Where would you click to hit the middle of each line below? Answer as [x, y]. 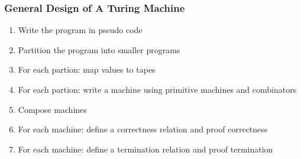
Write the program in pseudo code [80, 30]
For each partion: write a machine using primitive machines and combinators [157, 89]
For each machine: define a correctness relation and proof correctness [143, 129]
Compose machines [52, 109]
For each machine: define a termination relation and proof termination [145, 149]
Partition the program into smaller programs [99, 49]
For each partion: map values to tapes [87, 69]
